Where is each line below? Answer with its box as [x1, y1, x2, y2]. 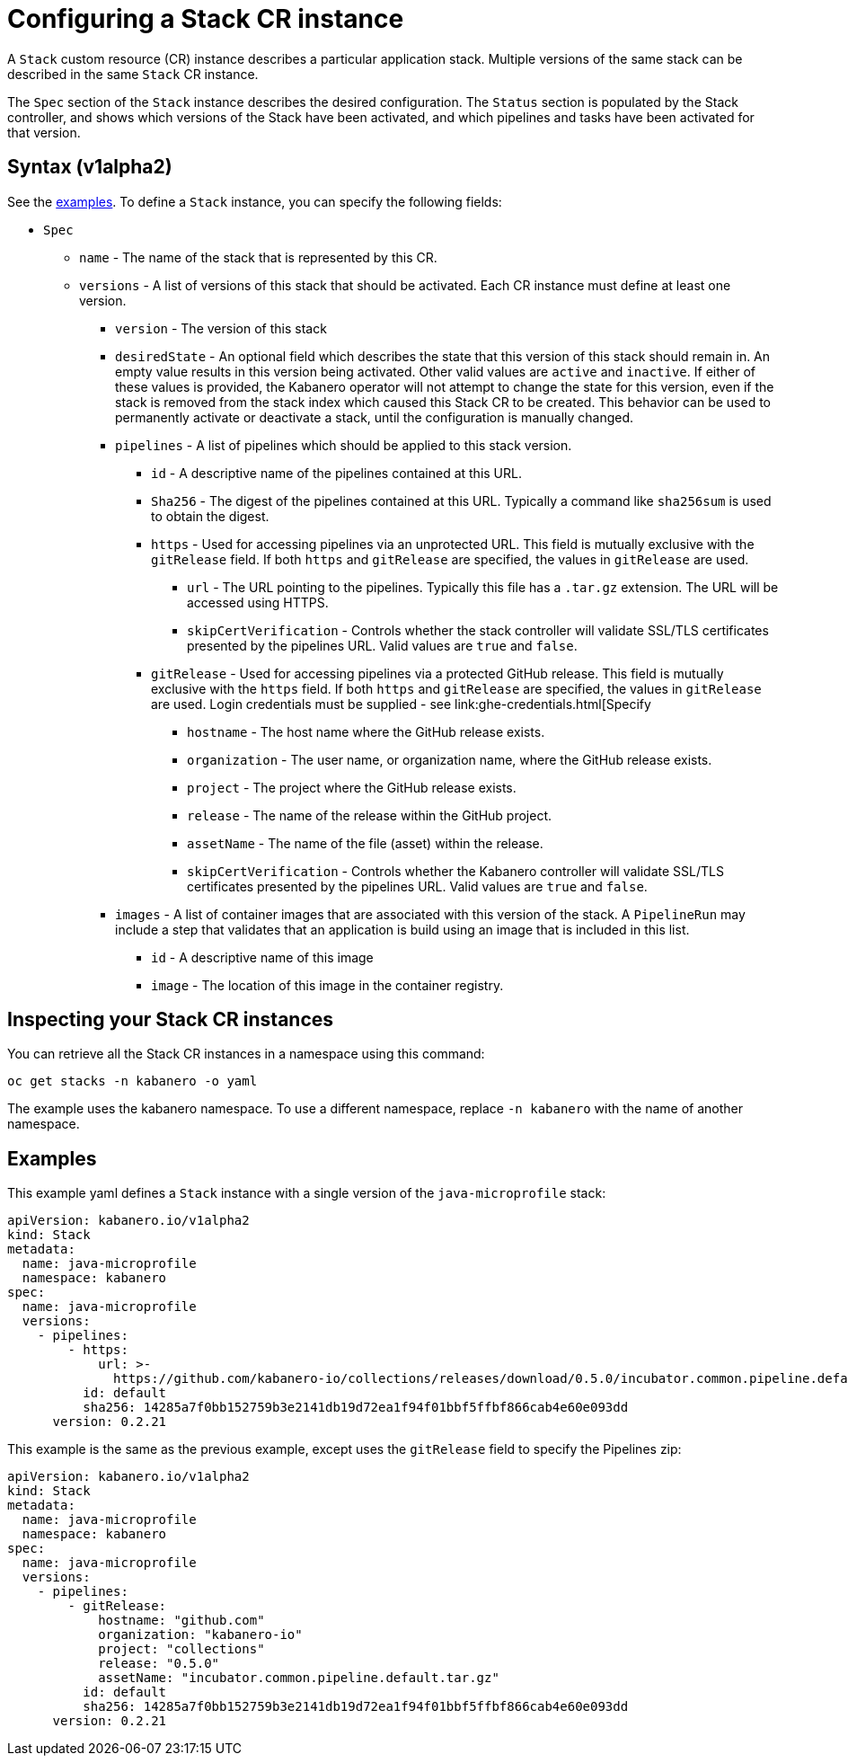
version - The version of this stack [115, 320, 327, 336]
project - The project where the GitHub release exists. [187, 779, 517, 795]
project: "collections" [98, 1642, 265, 1657]
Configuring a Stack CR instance [7, 4, 404, 34]
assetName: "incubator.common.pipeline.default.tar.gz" [98, 1670, 499, 1686]
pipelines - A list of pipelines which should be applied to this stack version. [115, 437, 572, 453]
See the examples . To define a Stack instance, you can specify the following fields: [7, 193, 502, 209]
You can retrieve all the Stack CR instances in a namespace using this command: [7, 1046, 485, 1062]
